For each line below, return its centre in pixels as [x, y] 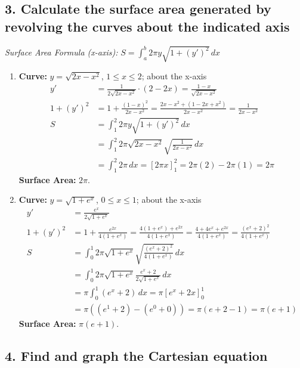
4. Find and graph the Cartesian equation [136, 356]
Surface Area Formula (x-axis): [61, 52]
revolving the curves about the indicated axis [147, 26]
